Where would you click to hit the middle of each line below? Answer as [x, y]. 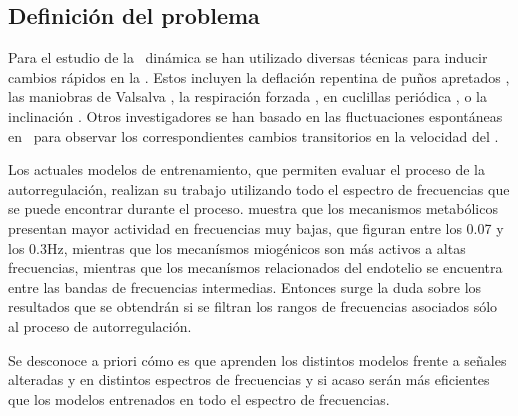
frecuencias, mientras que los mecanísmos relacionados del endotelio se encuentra [255, 267]
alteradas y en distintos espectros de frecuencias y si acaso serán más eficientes [249, 379]
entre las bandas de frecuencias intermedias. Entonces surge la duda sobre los [245, 286]
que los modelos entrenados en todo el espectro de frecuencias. [199, 398]
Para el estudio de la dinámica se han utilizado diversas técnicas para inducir [248, 57]
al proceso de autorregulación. [100, 325]
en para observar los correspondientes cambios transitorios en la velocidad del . [253, 135]
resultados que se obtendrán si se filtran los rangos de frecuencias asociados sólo [253, 306]
